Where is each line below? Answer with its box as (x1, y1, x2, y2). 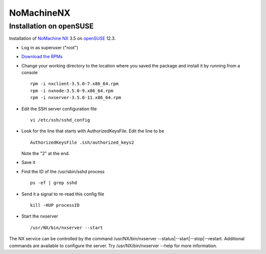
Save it (21, 159, 35, 165)
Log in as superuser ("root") (21, 44, 78, 50)
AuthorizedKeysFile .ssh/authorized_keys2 (30, 139, 134, 145)
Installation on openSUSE (9, 22, 94, 31)
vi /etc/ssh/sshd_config (30, 117, 90, 123)
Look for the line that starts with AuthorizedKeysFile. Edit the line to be (21, 128, 165, 134)
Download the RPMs (21, 54, 63, 60)
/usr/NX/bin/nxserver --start (30, 224, 103, 230)
